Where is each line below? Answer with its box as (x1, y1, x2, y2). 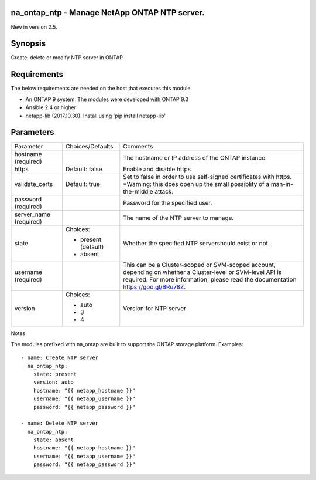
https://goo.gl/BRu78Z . (123, 283, 186, 291)
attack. (154, 188, 174, 196)
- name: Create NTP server (21, 354, 99, 361)
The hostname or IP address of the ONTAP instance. (123, 154, 267, 162)
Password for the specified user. (123, 199, 212, 207)
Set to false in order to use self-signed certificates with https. (123, 173, 292, 181)
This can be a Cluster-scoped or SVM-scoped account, (123, 261, 276, 269)
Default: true (65, 180, 101, 188)
